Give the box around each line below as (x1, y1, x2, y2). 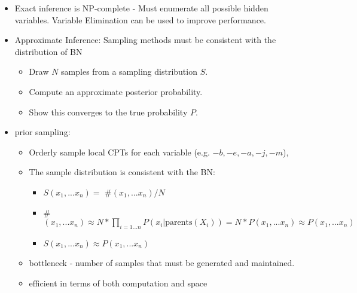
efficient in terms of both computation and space (29, 276, 208, 289)
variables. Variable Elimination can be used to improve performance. (14, 13, 266, 26)
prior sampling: (14, 126, 71, 138)
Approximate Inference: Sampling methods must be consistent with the (14, 33, 276, 46)
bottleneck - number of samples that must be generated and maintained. (29, 256, 295, 268)
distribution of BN (14, 45, 83, 57)
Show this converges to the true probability (29, 105, 188, 118)
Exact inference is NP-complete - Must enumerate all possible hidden (14, 2, 268, 14)
